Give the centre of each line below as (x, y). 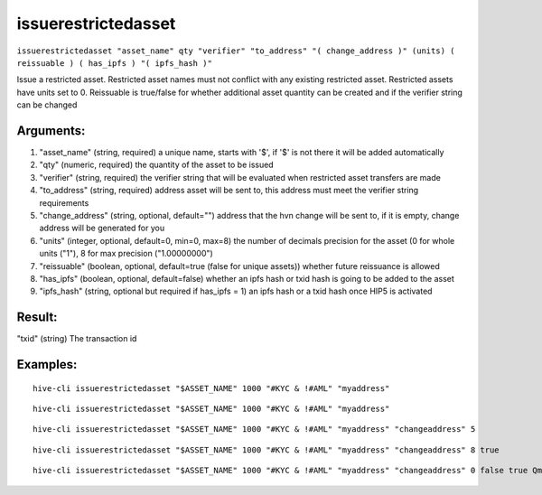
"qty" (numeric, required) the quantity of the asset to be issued (157, 165)
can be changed (47, 105)
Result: (37, 318)
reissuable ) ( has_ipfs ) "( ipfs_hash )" (114, 63)
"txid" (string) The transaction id (77, 339)
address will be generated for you (102, 228)
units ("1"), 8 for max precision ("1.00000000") (126, 254)
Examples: (47, 364)
